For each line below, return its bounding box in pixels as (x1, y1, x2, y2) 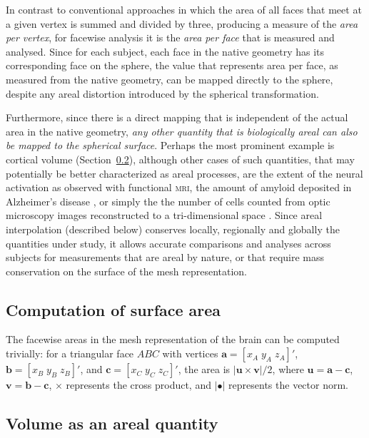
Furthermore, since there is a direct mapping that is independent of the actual (6, 110, 348, 125)
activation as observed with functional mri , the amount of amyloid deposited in (6, 180, 352, 195)
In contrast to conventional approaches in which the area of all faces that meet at (6, 2, 362, 16)
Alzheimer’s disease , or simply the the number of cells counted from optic (6, 193, 330, 208)
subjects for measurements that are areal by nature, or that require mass (6, 250, 325, 265)
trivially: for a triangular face (6, 346, 134, 361)
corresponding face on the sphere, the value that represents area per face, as (6, 58, 338, 73)
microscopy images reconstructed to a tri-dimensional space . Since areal (6, 208, 323, 223)
